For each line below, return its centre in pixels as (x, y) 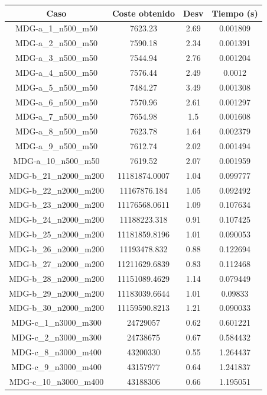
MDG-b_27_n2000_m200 (56, 263)
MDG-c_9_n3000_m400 (56, 366)
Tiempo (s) (235, 13)
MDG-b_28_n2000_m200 (56, 278)
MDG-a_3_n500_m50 (56, 58)
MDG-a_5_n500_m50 (56, 87)
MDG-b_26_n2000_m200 (56, 249)
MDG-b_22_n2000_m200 (56, 190)
